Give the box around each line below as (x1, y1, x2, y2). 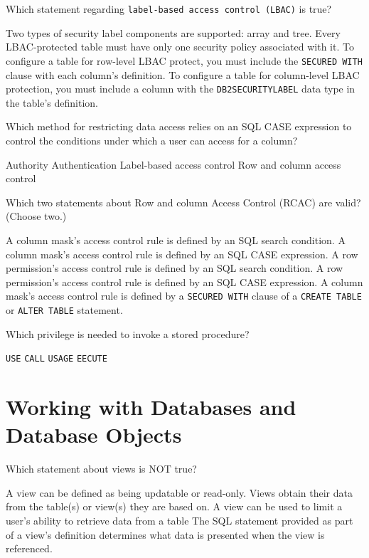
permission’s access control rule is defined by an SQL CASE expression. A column (6, 274, 363, 289)
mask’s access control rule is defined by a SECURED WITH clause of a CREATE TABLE (6, 288, 362, 303)
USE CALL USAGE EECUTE (6, 354, 107, 364)
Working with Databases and (6, 392, 296, 421)
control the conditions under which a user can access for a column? (6, 132, 298, 147)
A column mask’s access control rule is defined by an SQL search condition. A (6, 232, 346, 247)
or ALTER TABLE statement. (6, 302, 123, 317)
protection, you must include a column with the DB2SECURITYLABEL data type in (6, 81, 355, 96)
